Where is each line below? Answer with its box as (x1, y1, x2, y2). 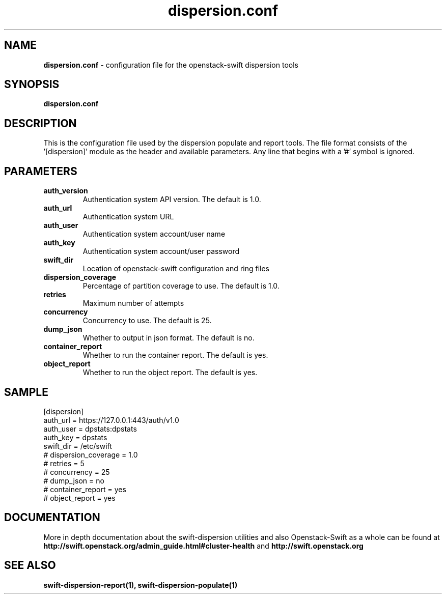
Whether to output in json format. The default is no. (82, 333, 255, 343)
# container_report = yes (43, 485, 126, 494)
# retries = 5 (43, 459, 85, 468)
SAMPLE (4, 385, 48, 398)
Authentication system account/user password (82, 247, 240, 256)
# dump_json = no (43, 476, 104, 485)
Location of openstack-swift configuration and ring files (82, 264, 269, 273)
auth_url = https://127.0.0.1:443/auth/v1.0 (43, 415, 179, 424)
